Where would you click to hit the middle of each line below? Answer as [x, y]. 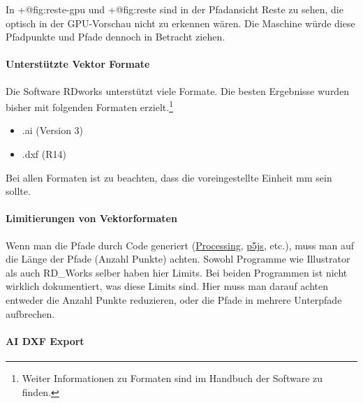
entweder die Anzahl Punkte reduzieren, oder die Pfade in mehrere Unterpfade [174, 299]
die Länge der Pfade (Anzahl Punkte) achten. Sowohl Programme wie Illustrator [178, 259]
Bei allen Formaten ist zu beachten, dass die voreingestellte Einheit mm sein [169, 177]
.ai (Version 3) [53, 130]
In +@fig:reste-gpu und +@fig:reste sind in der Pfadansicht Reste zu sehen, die [175, 9]
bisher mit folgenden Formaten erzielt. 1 [89, 106]
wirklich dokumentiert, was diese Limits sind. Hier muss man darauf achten [167, 286]
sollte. [18, 191]
